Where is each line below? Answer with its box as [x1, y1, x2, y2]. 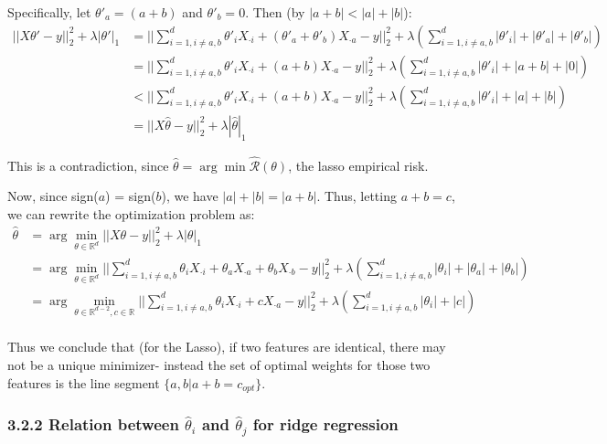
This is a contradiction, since [7, 155, 169, 174]
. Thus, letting [316, 186, 397, 206]
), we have [161, 186, 218, 206]
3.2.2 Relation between [7, 413, 179, 436]
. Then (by [245, 3, 305, 21]
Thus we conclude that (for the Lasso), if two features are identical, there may [7, 337, 446, 356]
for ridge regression [252, 413, 399, 436]
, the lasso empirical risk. [288, 155, 429, 174]
